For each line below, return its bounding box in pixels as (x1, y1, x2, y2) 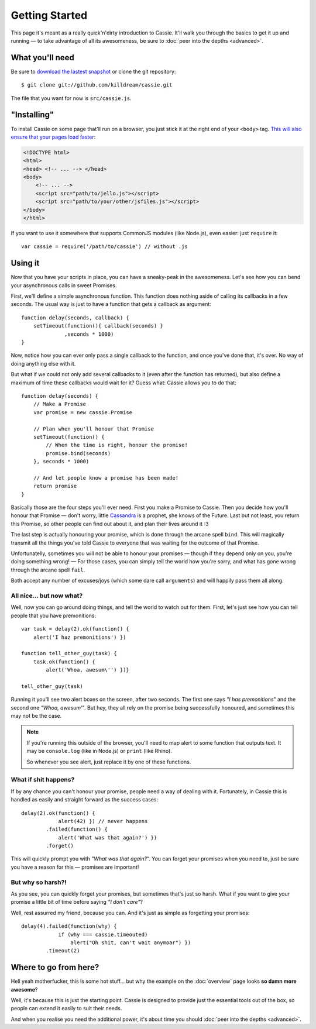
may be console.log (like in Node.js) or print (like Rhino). (26, 748, 172, 755)
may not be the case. (11, 713, 62, 720)
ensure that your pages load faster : (11, 133, 96, 140)
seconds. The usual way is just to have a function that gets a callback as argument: (11, 301, 212, 308)
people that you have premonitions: (11, 612, 97, 619)
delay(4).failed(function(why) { (21, 923, 117, 930)
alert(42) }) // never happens (58, 818, 148, 824)
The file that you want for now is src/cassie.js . (11, 94, 132, 102)
